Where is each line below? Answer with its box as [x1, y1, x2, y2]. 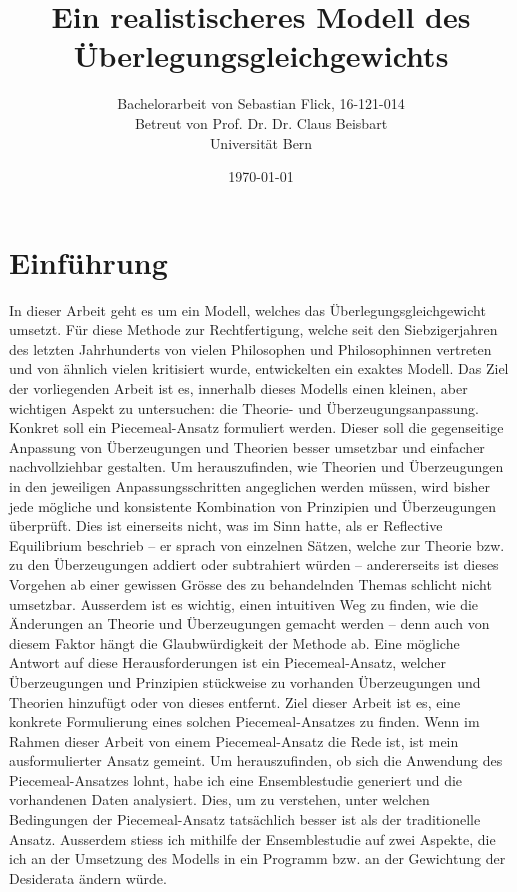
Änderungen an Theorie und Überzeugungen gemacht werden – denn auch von [9, 613, 490, 634]
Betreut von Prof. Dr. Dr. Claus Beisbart [134, 112, 388, 133]
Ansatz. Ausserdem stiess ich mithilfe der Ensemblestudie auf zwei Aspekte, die [9, 828, 496, 849]
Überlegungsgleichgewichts [73, 35, 449, 76]
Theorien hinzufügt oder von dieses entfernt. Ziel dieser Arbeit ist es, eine [9, 691, 461, 712]
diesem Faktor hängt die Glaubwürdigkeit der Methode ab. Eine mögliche [9, 632, 460, 653]
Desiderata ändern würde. [9, 867, 167, 888]
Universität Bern [209, 132, 313, 153]
